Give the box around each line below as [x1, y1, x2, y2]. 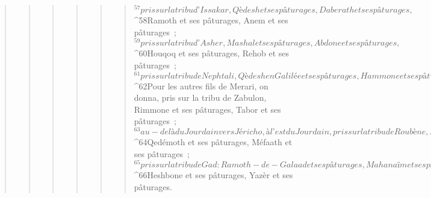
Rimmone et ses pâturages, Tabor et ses [134, 103, 281, 115]
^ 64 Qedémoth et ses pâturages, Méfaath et [134, 136, 293, 148]
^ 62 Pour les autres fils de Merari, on [134, 79, 268, 92]
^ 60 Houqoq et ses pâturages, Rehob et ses [134, 47, 290, 59]
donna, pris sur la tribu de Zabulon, [134, 91, 267, 104]
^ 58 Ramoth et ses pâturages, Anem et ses [134, 14, 288, 26]
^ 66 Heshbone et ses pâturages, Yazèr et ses [134, 169, 293, 181]
